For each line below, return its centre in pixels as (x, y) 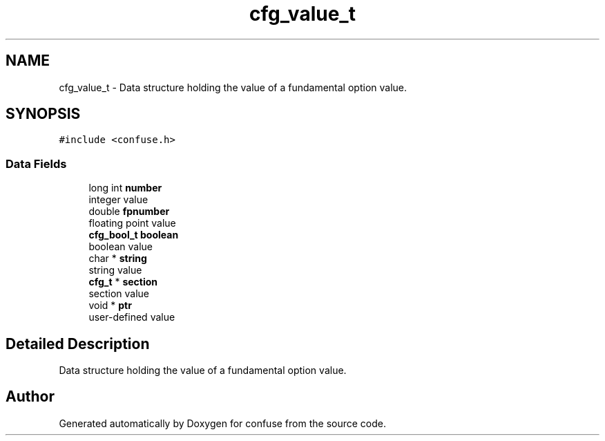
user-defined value (132, 317)
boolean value (121, 247)
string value (115, 270)
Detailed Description (78, 344)
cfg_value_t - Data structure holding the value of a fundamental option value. (233, 87)
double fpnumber (129, 212)
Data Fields (36, 163)
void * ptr (110, 306)
